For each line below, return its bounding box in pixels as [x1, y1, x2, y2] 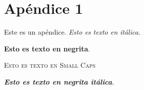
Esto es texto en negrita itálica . [4, 76, 114, 87]
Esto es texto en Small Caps [4, 60, 96, 70]
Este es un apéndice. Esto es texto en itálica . [4, 27, 141, 37]
